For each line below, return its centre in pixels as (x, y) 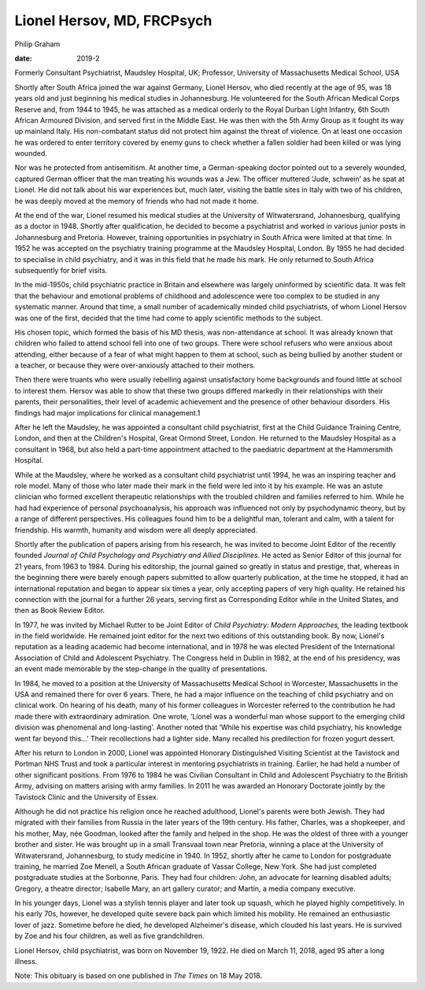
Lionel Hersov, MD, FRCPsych (113, 20)
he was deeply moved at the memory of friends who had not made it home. (137, 201)
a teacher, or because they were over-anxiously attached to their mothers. (135, 365)
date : (23, 58)
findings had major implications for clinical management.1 (107, 412)
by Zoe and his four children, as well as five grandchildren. (109, 936)
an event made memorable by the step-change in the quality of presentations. (141, 669)
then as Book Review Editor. (60, 611)
